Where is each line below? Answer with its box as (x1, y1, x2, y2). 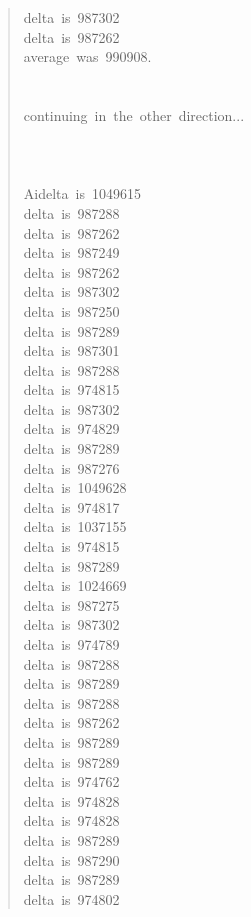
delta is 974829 (23, 418, 120, 439)
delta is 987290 (23, 849, 120, 870)
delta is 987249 (23, 242, 120, 263)
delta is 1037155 (23, 516, 127, 537)
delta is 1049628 (23, 477, 127, 498)
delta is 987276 (23, 457, 120, 478)
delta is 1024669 (23, 575, 127, 596)
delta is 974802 (23, 888, 120, 909)
